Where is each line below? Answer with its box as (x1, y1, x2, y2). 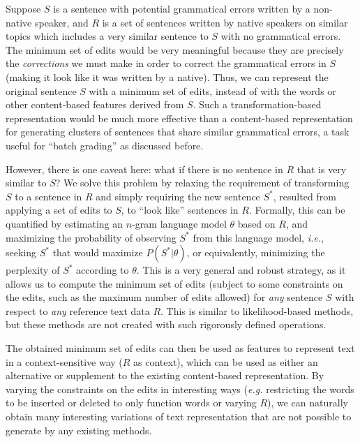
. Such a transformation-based (193, 97, 322, 112)
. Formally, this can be (248, 202, 345, 217)
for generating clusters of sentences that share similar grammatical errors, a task (6, 124, 350, 139)
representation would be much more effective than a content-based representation (6, 110, 353, 125)
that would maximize (52, 245, 143, 260)
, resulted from (273, 189, 336, 203)
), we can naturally (267, 395, 348, 410)
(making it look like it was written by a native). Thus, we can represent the (6, 69, 329, 84)
